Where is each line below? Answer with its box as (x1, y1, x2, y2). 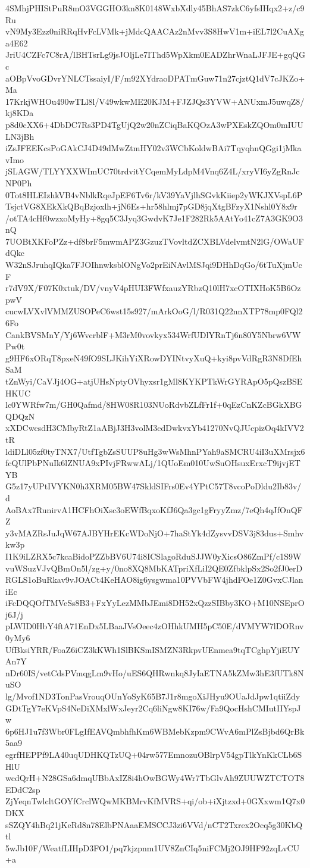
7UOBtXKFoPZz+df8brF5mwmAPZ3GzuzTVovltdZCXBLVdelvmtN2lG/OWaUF (5, 235, 304, 247)
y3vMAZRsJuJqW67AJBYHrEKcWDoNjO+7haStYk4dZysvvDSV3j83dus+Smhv (5, 526, 304, 539)
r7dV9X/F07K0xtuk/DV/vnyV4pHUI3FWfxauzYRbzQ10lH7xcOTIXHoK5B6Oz (5, 282, 301, 294)
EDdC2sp (5, 783, 40, 795)
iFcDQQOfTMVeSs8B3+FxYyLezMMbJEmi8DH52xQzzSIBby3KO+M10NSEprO (5, 597, 305, 609)
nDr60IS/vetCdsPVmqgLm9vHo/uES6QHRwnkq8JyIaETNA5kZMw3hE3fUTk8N (5, 666, 304, 679)
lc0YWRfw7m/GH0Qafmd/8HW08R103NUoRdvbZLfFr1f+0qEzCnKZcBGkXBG (5, 398, 302, 411)
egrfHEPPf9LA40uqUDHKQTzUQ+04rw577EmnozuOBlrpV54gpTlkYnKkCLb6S (5, 748, 302, 760)
